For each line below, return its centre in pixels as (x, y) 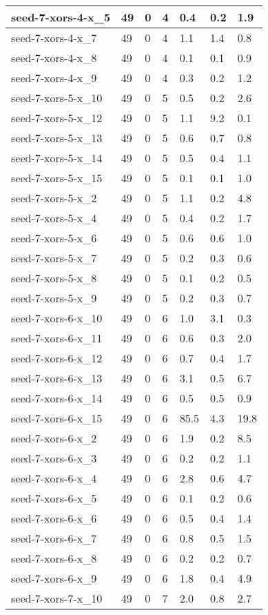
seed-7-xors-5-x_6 (54, 238)
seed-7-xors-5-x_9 (54, 298)
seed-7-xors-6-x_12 (57, 358)
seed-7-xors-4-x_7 (54, 38)
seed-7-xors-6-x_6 (54, 518)
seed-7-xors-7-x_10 (57, 598)
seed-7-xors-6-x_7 (54, 538)
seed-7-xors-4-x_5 (61, 17)
